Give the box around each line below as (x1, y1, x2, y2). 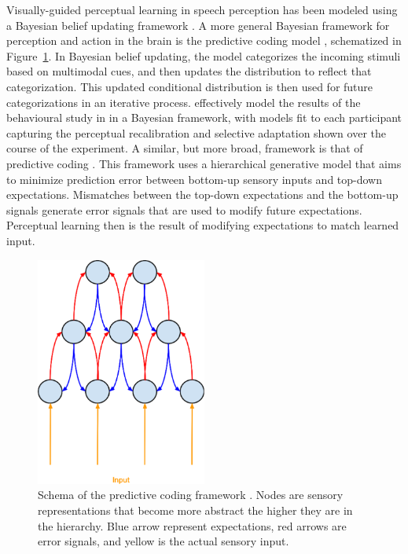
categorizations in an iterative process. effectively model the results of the (6, 94, 361, 110)
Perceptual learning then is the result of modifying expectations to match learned (6, 217, 399, 233)
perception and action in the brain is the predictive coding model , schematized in (6, 32, 402, 49)
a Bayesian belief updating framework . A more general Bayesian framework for (6, 17, 390, 33)
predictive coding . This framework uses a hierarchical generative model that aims (6, 155, 402, 171)
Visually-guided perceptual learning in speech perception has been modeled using (6, 2, 398, 17)
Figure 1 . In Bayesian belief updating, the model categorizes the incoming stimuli (6, 47, 401, 64)
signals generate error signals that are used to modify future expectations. (6, 201, 362, 218)
